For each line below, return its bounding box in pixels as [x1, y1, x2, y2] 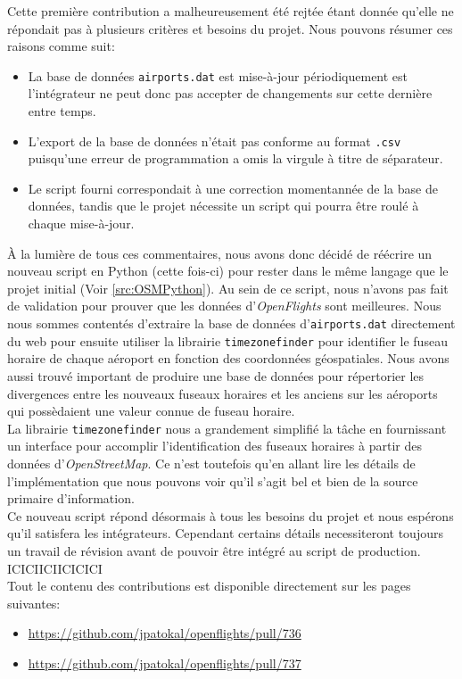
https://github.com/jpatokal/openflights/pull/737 [28, 653, 301, 672]
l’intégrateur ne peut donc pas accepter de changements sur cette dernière [28, 84, 433, 103]
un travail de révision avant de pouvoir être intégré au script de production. [7, 541, 421, 559]
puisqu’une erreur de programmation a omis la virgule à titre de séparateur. [28, 149, 443, 168]
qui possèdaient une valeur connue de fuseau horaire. [7, 402, 295, 420]
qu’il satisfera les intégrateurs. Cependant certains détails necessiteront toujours [7, 524, 443, 542]
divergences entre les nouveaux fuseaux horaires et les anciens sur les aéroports [7, 384, 438, 402]
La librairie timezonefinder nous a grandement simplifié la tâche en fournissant [7, 418, 447, 437]
